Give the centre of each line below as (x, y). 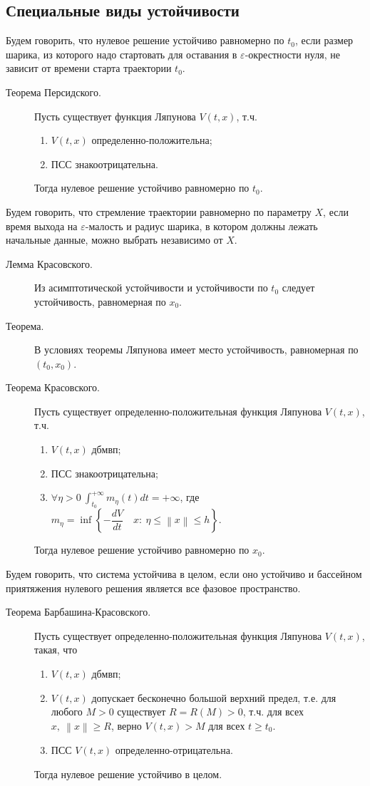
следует (298, 288)
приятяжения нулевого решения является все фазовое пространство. (153, 588)
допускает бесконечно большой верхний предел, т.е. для (214, 697)
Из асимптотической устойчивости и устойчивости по (151, 288)
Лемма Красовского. (49, 263)
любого (67, 712)
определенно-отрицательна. (174, 750)
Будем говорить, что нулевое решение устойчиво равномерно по (145, 40)
